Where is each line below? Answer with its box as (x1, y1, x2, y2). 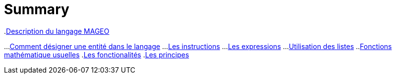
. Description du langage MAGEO (4, 26, 110, 35)
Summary (4, 1, 69, 18)
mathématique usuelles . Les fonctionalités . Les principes (4, 50, 189, 59)
